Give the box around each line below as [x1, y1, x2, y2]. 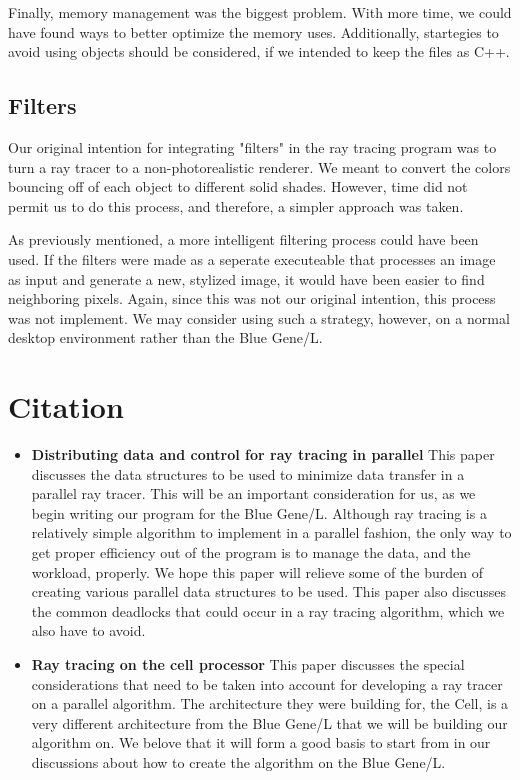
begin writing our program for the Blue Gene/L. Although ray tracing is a [31, 502, 487, 523]
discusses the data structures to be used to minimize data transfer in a [31, 463, 465, 484]
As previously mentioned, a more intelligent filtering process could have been [8, 229, 479, 250]
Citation [8, 386, 124, 427]
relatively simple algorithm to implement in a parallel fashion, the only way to [31, 522, 512, 543]
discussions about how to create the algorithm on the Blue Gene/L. [31, 751, 446, 772]
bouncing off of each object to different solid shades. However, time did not [8, 176, 468, 197]
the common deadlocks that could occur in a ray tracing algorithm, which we [31, 600, 505, 621]
